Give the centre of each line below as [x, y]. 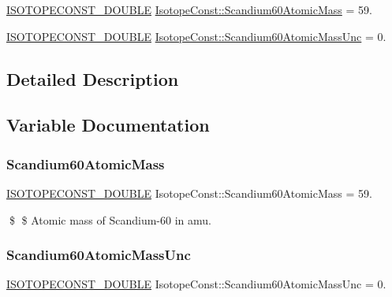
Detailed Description [93, 78]
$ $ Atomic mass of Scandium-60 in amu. [110, 219]
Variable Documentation [108, 125]
